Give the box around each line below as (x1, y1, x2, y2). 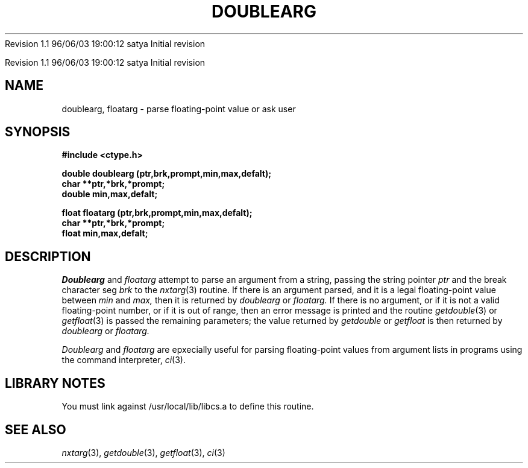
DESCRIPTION (5, 248, 91, 264)
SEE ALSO (5, 422, 66, 437)
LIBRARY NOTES (5, 375, 105, 391)
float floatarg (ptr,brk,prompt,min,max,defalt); (61, 207, 253, 218)
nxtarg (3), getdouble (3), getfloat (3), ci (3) (61, 447, 225, 458)
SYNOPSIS (5, 124, 71, 140)
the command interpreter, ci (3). (61, 355, 186, 365)
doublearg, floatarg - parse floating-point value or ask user (61, 103, 296, 114)
